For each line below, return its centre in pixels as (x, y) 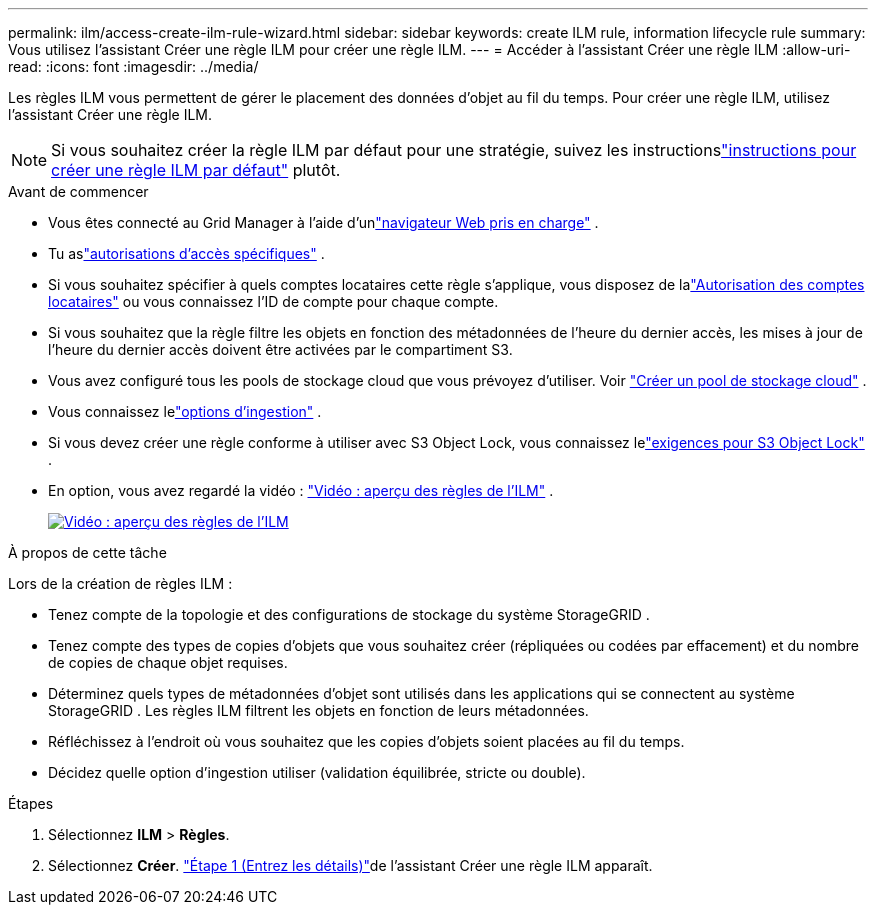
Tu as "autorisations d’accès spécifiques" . (186, 253)
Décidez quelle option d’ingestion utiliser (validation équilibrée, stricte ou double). (317, 772)
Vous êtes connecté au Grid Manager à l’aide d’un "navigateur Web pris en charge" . (323, 222)
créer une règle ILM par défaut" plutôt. (196, 170)
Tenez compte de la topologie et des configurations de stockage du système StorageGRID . (349, 614)
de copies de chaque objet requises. (168, 662)
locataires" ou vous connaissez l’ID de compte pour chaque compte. (273, 301)
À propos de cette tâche (87, 552)
